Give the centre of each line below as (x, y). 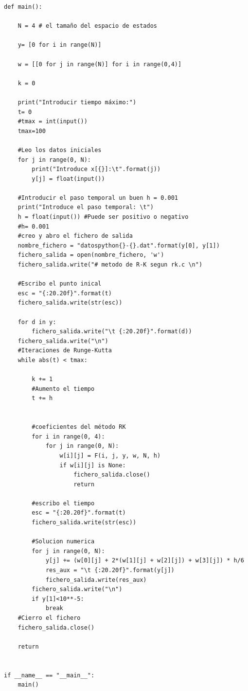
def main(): (23, 7)
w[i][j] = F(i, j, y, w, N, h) (110, 455)
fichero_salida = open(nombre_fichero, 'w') (91, 255)
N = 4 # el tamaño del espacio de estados (87, 26)
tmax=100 (32, 131)
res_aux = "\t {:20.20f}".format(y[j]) (110, 570)
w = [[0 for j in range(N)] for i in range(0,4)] (100, 64)
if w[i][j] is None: (93, 465)
